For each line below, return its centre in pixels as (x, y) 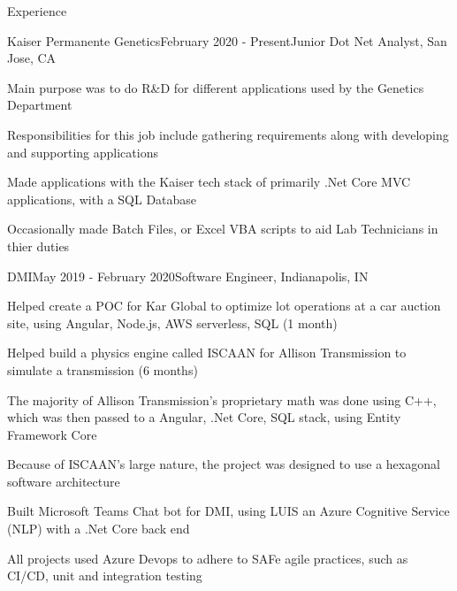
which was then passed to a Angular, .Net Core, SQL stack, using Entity (204, 417)
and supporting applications (83, 152)
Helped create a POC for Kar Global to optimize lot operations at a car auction (224, 306)
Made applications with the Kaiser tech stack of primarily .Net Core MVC (209, 182)
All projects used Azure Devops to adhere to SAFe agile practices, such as (208, 558)
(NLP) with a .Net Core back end (99, 529)
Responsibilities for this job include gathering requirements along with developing (228, 134)
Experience (37, 11)
